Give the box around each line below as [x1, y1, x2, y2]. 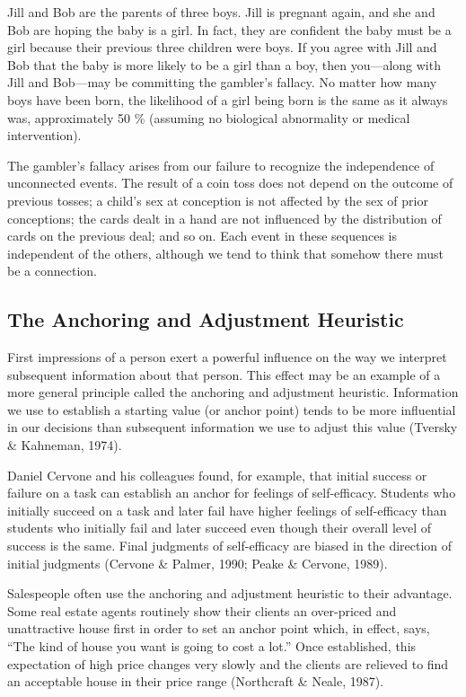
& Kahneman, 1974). [7, 436, 122, 454]
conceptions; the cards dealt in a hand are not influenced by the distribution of [7, 208, 442, 227]
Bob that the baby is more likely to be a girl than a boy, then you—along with [7, 55, 441, 74]
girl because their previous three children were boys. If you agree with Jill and [7, 38, 437, 57]
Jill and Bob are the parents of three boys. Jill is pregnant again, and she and [7, 3, 435, 21]
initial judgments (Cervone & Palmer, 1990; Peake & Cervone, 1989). [7, 553, 388, 572]
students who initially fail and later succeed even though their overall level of [7, 518, 432, 537]
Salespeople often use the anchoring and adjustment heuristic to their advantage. [7, 584, 453, 603]
